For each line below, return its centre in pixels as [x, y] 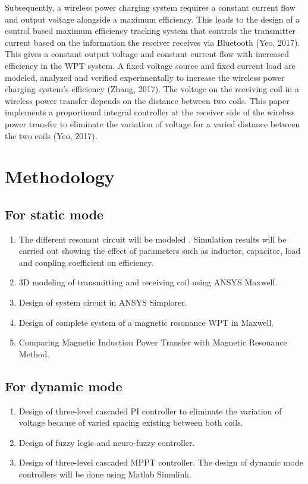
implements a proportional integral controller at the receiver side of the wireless [150, 112]
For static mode [54, 214]
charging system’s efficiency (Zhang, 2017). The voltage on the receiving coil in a [152, 89]
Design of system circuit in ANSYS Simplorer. [103, 302]
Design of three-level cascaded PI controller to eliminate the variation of [150, 411]
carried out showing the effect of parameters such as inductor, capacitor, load [160, 251]
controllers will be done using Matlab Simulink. [105, 474]
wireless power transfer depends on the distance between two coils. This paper [147, 100]
